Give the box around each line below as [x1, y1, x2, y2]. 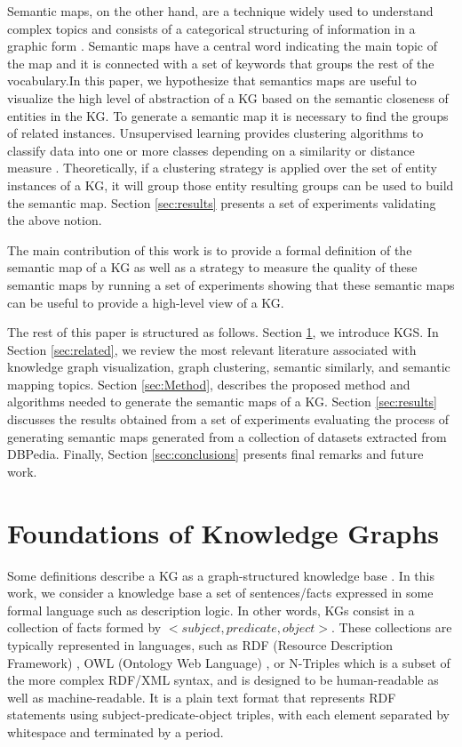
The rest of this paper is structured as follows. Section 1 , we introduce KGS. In [7, 323, 439, 341]
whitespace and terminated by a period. [7, 722, 224, 741]
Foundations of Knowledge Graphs [7, 514, 440, 550]
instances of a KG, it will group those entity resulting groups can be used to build [7, 175, 454, 194]
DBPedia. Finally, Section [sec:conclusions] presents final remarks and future [7, 445, 424, 463]
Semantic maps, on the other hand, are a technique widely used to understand [7, 2, 434, 20]
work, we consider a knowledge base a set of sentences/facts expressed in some [7, 583, 434, 602]
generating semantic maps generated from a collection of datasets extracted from [7, 427, 447, 446]
